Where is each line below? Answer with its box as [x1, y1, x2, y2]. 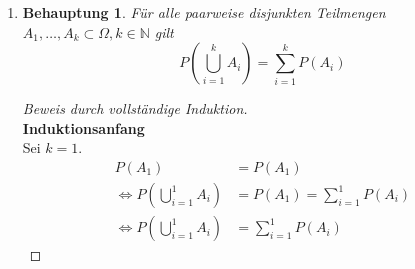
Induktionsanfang [22, 117, 145, 138]
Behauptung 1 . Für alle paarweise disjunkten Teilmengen [22, 2, 386, 22]
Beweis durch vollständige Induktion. [22, 98, 248, 119]
